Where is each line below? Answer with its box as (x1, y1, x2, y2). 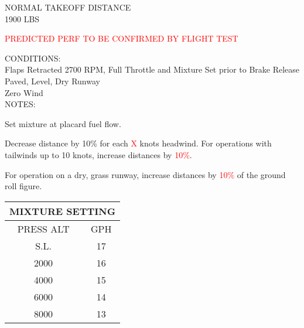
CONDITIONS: (5, 52, 61, 64)
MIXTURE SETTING (9, 204, 116, 218)
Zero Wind (5, 86, 43, 98)
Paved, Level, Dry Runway (5, 74, 100, 87)
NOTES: (5, 98, 36, 110)
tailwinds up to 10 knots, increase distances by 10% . (5, 148, 192, 160)
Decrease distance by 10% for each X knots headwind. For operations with (5, 137, 272, 149)
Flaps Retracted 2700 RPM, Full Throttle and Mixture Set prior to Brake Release (5, 63, 300, 76)
